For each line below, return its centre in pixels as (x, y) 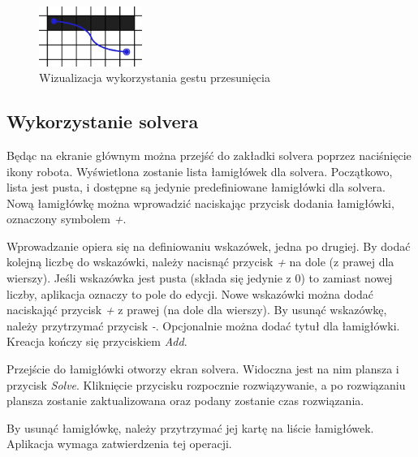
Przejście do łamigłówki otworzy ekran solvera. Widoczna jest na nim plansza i (203, 369)
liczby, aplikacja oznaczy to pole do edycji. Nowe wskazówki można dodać (190, 293)
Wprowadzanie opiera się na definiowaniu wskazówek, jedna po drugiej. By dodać (209, 246)
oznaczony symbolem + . (67, 219)
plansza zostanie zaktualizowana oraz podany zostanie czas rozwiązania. (185, 401)
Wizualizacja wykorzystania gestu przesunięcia (155, 78)
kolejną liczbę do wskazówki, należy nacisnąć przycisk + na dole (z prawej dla (200, 262)
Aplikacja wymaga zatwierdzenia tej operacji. (119, 444)
